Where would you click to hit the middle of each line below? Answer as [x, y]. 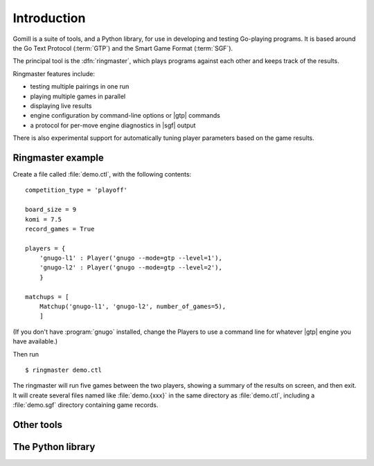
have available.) [35, 341]
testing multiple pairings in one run [80, 87]
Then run [26, 354]
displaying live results [61, 106]
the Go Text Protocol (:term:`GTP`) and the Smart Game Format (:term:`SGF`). [123, 48]
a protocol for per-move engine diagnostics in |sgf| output [113, 125]
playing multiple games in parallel [78, 96]
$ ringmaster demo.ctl [64, 370]
